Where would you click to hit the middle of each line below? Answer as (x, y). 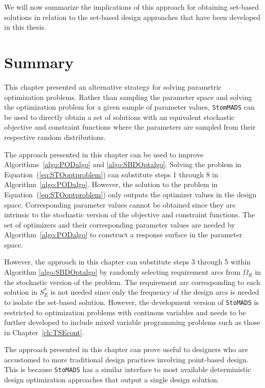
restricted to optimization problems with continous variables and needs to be (125, 312)
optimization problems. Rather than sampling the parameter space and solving (128, 97)
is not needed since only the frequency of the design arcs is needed (155, 292)
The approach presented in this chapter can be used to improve (104, 154)
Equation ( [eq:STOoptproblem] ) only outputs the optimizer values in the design (130, 194)
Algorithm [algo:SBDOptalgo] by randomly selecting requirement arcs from (122, 272)
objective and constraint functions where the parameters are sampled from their (130, 127)
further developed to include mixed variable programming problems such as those (132, 322)
